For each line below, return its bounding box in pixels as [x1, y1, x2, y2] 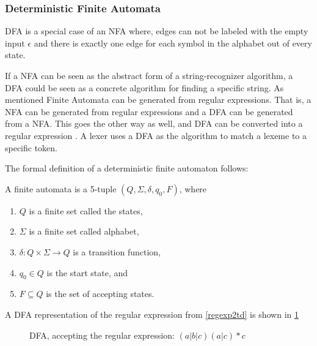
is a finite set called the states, [29, 204, 143, 217]
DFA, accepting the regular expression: [29, 328, 175, 341]
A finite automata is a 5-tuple [5, 182, 117, 195]
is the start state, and [46, 266, 128, 279]
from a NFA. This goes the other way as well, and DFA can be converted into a [5, 117, 303, 130]
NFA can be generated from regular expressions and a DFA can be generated [5, 105, 293, 118]
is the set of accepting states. [46, 287, 155, 300]
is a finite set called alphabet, [29, 225, 139, 238]
